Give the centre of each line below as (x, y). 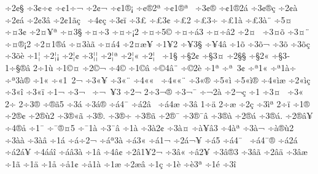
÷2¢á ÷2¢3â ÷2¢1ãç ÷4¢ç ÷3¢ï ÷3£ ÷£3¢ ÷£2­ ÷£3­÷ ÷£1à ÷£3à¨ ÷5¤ (149, 19)
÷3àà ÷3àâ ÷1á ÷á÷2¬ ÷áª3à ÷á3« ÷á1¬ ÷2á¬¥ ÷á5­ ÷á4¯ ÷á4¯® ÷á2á (151, 139)
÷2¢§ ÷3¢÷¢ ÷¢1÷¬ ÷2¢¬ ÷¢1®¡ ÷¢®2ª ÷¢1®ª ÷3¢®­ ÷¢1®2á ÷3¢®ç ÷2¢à (151, 7)
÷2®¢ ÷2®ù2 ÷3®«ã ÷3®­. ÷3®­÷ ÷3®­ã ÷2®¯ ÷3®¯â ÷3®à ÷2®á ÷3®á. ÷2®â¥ (159, 115)
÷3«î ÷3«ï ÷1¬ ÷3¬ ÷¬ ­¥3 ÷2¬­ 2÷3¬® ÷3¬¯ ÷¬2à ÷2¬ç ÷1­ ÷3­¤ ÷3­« (154, 92)
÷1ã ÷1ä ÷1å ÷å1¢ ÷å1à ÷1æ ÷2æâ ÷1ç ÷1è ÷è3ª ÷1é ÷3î (121, 163)
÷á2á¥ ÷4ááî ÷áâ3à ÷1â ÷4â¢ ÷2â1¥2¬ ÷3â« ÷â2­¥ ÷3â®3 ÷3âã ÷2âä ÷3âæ (156, 152)
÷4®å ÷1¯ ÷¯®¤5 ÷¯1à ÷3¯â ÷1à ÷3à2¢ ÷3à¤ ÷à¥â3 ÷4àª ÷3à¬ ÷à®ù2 (149, 127)
